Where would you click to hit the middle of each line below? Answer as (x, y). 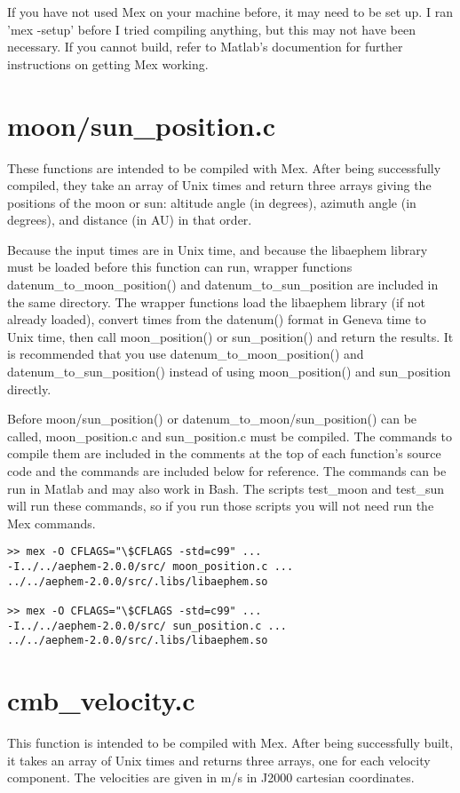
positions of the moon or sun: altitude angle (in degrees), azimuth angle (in (212, 202)
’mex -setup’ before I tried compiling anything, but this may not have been (211, 29)
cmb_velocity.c (101, 700)
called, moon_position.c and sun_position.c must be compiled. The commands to (230, 436)
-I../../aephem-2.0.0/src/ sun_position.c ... (147, 626)
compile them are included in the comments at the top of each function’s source (224, 453)
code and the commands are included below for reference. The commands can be (227, 471)
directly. (29, 389)
